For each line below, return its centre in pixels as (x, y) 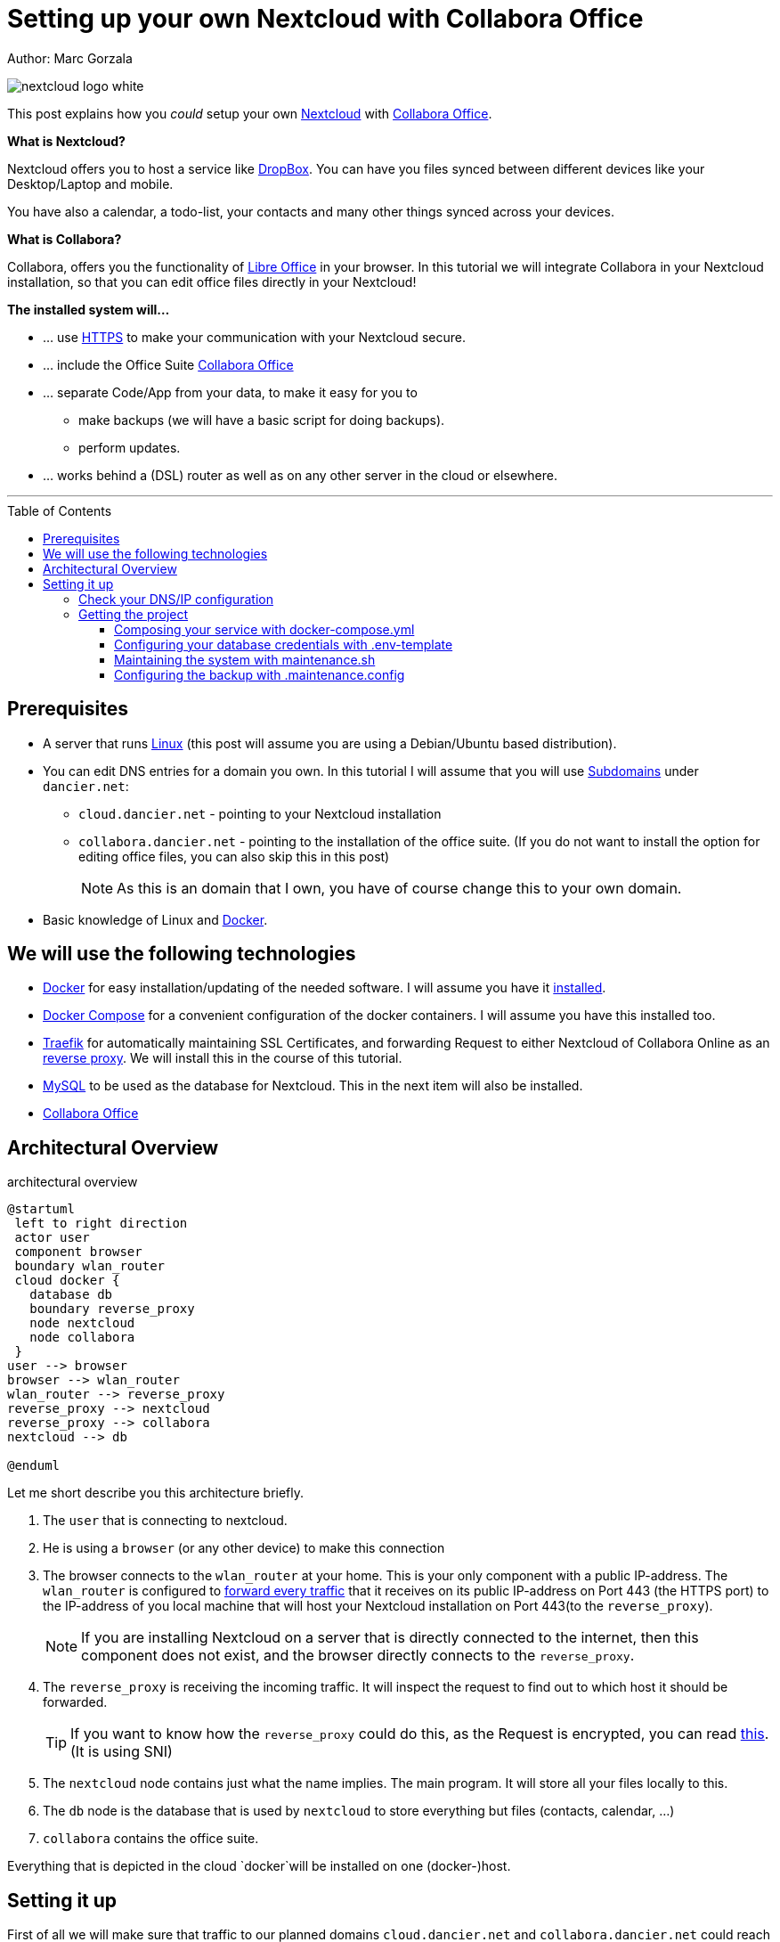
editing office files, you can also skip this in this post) (234, 856)
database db (71, 1295)
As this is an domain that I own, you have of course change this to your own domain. (399, 888)
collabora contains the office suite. (151, 1839)
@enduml (34, 1466)
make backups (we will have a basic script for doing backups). (262, 420)
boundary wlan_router (90, 1266)
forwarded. (75, 1702)
